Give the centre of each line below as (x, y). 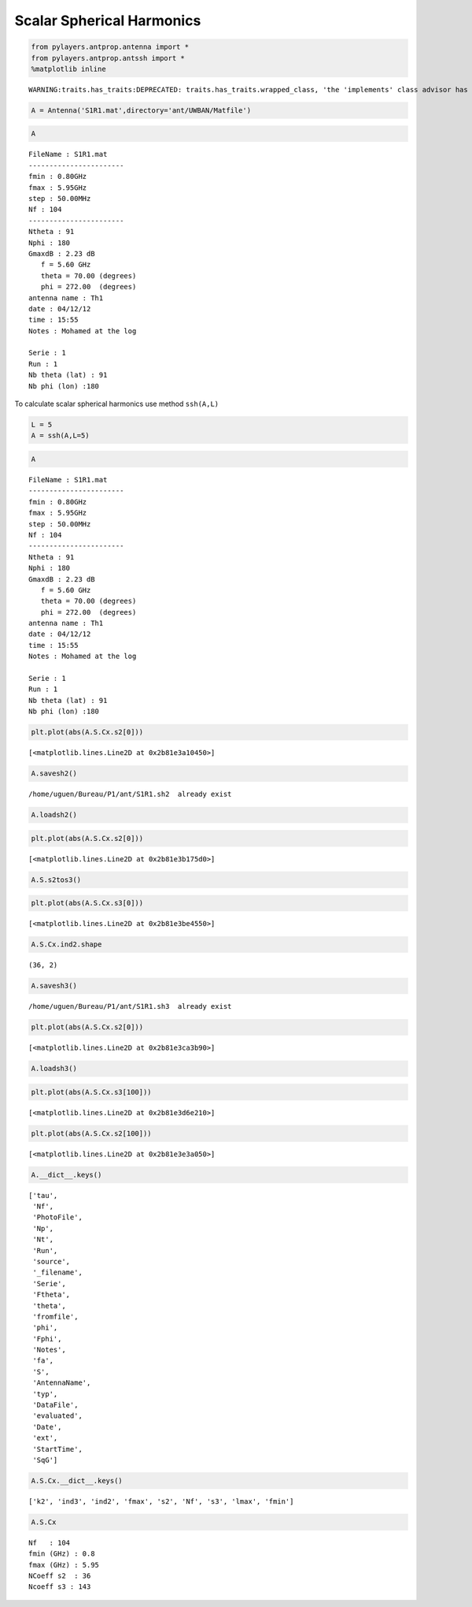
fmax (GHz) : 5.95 (64, 1565)
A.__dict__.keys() (66, 1175)
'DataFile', (55, 1405)
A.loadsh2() (54, 815)
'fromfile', (55, 1317)
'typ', (45, 1394)
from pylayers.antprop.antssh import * (108, 58)
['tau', (43, 1195)
